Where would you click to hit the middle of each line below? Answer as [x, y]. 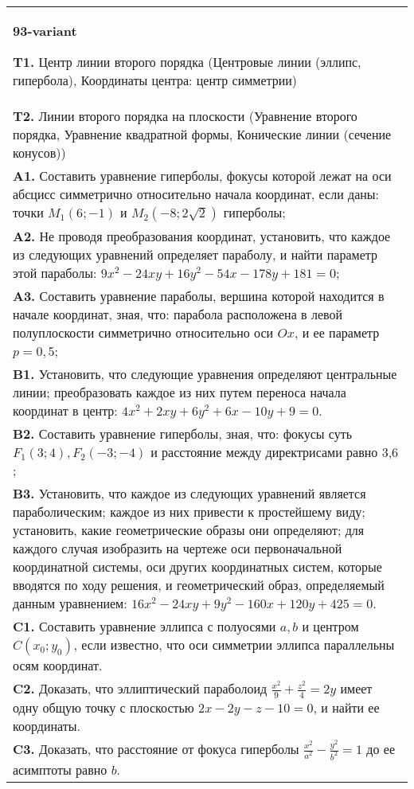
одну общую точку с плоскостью [103, 707]
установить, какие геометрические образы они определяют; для [189, 530]
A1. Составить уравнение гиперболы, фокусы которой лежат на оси [202, 176]
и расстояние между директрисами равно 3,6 [275, 452]
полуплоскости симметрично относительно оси [143, 332]
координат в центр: [65, 410]
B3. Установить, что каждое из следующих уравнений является [189, 493]
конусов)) [39, 152]
